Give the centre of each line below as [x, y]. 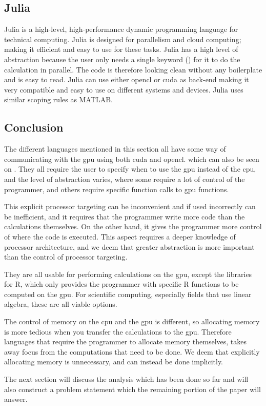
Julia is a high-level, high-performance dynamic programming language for [121, 29]
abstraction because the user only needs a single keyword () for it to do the [122, 59]
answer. [16, 399]
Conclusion [34, 127]
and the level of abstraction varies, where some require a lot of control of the [125, 179]
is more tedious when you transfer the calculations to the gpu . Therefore [118, 331]
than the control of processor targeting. [66, 257]
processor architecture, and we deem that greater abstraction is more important [129, 246]
